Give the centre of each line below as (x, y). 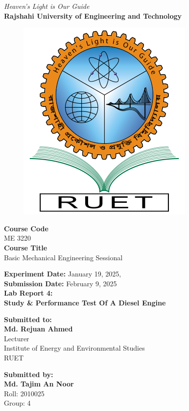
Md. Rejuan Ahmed (38, 329)
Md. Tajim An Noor (39, 384)
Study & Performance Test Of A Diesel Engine (85, 302)
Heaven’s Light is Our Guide (47, 6)
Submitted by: (29, 374)
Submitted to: (28, 319)
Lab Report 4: (28, 293)
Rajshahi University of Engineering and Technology (93, 15)
